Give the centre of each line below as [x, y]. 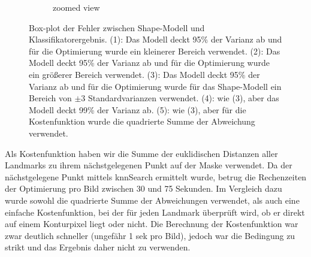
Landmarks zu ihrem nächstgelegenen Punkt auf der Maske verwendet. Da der [149, 165]
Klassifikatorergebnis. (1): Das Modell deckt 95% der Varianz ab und [155, 39]
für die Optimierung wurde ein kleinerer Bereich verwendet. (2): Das [155, 51]
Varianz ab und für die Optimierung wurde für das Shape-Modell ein [155, 86]
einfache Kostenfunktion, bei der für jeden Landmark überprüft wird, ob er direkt [155, 212]
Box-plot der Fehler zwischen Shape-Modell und [117, 27]
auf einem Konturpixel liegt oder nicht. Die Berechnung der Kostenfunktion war [152, 224]
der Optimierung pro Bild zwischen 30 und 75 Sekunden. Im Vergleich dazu [144, 188]
